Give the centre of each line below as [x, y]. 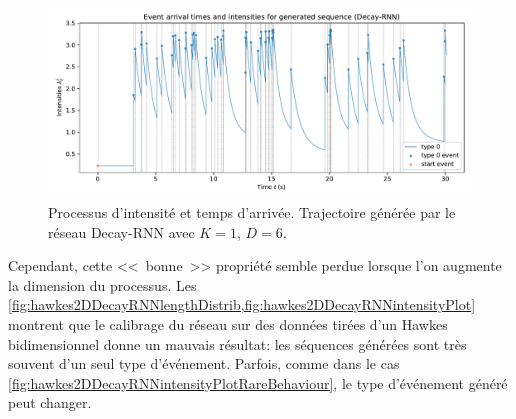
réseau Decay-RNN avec [121, 231]
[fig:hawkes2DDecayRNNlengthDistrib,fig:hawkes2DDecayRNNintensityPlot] [242, 304]
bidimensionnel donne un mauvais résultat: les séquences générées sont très [237, 343]
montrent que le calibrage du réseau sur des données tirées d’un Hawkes [228, 324]
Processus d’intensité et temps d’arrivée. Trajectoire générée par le [252, 212]
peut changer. [50, 402]
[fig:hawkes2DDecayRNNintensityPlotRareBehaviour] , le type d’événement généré [258, 382]
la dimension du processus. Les [102, 284]
